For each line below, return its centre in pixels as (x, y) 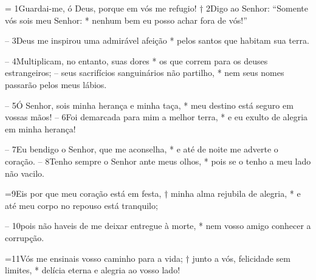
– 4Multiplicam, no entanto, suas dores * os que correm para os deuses (136, 60)
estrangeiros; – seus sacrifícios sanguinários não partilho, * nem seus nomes (145, 73)
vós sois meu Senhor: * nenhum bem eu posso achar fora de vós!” (126, 20)
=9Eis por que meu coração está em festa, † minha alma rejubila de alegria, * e (153, 193)
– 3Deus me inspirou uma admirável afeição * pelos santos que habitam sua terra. (157, 40)
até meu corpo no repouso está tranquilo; (81, 205)
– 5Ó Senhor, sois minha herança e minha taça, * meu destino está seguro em (149, 105)
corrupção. (25, 237)
